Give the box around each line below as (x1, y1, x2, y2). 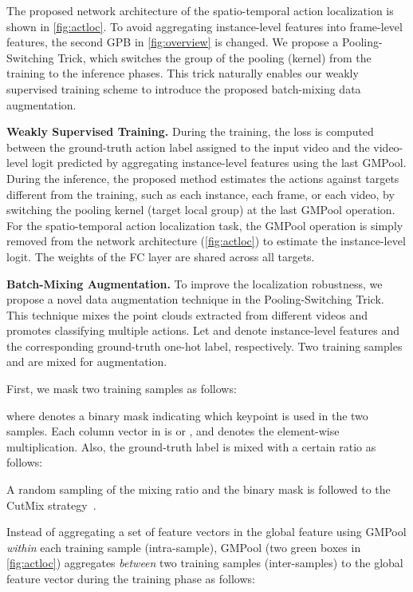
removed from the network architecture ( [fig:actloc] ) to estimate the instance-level (6, 232, 406, 249)
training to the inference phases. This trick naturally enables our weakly (6, 65, 359, 81)
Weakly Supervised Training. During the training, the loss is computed (6, 123, 374, 140)
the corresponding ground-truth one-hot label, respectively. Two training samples (6, 337, 403, 354)
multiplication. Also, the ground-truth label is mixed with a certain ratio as (6, 438, 376, 455)
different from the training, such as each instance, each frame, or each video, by (6, 185, 395, 202)
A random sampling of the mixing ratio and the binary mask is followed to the (6, 481, 391, 498)
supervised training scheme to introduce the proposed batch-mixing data (6, 80, 361, 97)
